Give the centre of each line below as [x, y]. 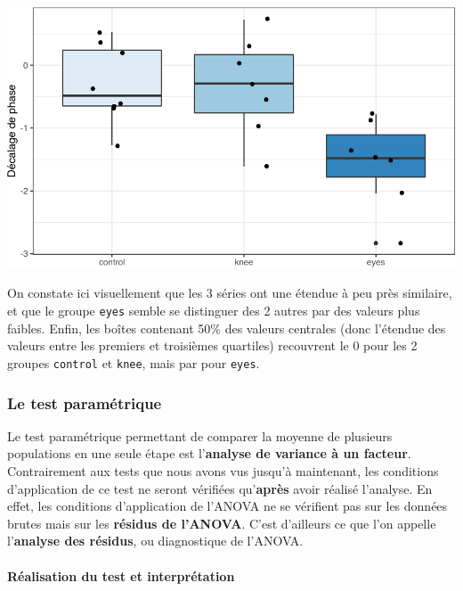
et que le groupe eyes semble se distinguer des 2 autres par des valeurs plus [214, 311]
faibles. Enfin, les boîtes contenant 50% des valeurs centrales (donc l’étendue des [227, 328]
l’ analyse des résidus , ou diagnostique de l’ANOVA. [155, 541]
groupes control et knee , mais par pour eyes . [134, 362]
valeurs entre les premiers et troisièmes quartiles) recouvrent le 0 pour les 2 [212, 345]
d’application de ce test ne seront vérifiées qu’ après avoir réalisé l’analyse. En [220, 488]
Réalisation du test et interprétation [121, 575]
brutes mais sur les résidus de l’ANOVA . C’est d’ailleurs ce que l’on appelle [222, 523]
